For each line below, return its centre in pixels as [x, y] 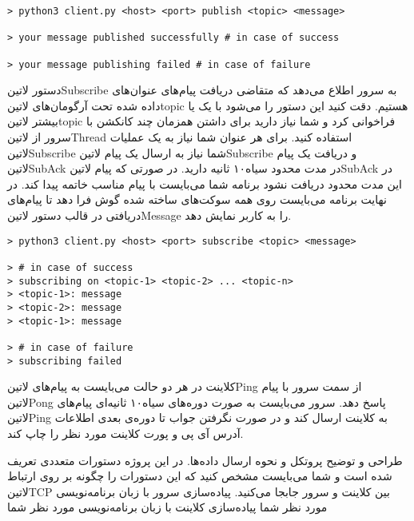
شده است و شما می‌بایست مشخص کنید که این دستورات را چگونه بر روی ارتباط [200, 476]
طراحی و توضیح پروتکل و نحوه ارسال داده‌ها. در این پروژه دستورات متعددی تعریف [205, 460]
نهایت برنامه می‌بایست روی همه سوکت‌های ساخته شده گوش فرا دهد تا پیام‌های [197, 199]
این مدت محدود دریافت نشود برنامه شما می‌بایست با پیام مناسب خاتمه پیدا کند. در [205, 183]
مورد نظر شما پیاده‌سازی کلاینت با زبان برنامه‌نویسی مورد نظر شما [167, 507]
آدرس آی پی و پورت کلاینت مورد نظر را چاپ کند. [125, 433]
